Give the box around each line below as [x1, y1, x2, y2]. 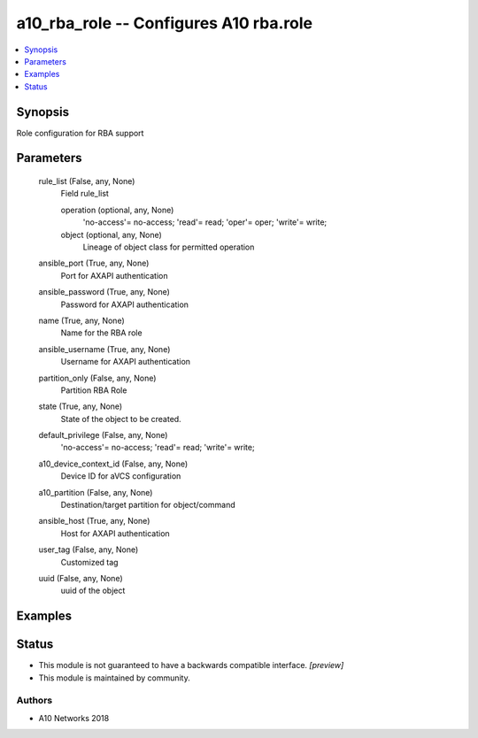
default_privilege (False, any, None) [38, 430, 168, 441]
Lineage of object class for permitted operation [82, 242, 255, 252]
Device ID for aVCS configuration [60, 471, 181, 481]
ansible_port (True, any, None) [38, 258, 150, 269]
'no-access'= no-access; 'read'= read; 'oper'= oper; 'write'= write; [82, 217, 328, 227]
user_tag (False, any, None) [38, 544, 139, 555]
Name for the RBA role [60, 327, 143, 338]
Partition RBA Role [60, 385, 127, 396]
